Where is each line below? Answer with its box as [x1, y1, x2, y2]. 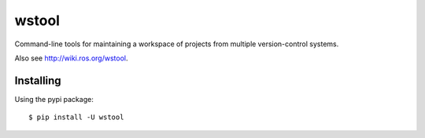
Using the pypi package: [14, 94, 94, 103]
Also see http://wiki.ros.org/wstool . [14, 53, 128, 63]
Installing [14, 74, 62, 87]
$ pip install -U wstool [28, 113, 124, 122]
